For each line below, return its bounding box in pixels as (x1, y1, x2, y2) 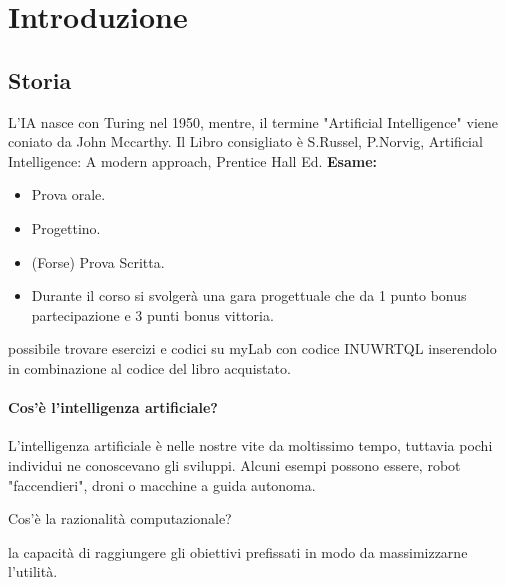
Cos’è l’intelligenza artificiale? (8, 397, 218, 418)
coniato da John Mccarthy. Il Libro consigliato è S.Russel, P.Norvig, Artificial (8, 131, 483, 152)
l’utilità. (8, 561, 58, 582)
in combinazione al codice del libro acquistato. (8, 357, 291, 378)
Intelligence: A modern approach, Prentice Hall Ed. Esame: (8, 150, 378, 171)
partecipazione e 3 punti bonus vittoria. (31, 304, 274, 325)
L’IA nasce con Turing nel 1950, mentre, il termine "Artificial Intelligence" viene (8, 111, 498, 132)
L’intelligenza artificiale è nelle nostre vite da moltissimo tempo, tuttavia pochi (8, 435, 493, 456)
